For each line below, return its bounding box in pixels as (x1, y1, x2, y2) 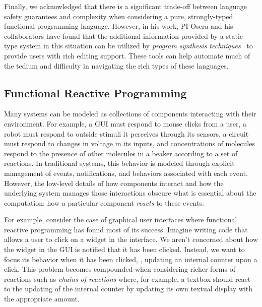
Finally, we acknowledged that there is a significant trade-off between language (4, 1, 247, 11)
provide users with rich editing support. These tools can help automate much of (4, 50, 250, 60)
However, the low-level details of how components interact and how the (4, 177, 224, 188)
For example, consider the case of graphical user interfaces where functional (4, 214, 237, 225)
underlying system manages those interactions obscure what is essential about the (4, 188, 256, 198)
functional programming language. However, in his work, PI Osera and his (4, 21, 233, 31)
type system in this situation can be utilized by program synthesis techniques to (4, 40, 253, 51)
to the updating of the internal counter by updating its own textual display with (4, 283, 253, 294)
